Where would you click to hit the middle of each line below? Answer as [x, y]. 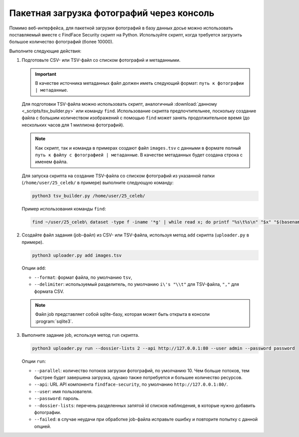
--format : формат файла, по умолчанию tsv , [83, 277]
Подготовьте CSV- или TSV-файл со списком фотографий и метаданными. [101, 60]
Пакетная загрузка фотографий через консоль [112, 13]
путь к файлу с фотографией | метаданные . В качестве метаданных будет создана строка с [139, 155]
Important [46, 74]
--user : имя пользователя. [64, 391]
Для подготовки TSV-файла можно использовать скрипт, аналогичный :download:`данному [119, 104]
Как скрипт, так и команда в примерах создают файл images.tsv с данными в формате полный [138, 148]
